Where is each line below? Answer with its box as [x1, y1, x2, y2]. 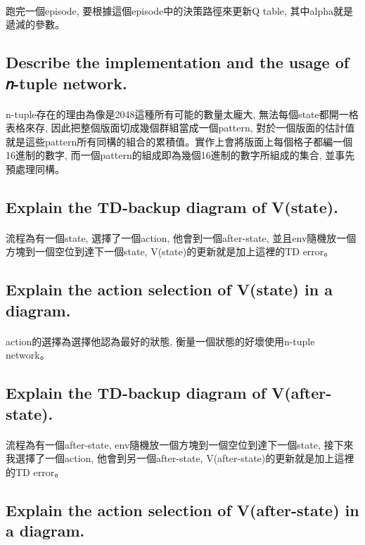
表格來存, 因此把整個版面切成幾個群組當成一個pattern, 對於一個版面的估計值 [6, 120, 355, 135]
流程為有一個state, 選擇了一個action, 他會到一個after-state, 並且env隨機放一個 [6, 230, 357, 245]
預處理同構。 [6, 161, 65, 176]
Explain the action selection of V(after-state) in [6, 499, 359, 520]
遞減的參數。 [6, 17, 65, 32]
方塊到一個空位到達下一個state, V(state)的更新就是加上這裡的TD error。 [6, 244, 334, 259]
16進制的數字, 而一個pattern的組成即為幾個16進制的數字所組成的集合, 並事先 [6, 148, 355, 162]
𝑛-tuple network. [6, 72, 127, 94]
